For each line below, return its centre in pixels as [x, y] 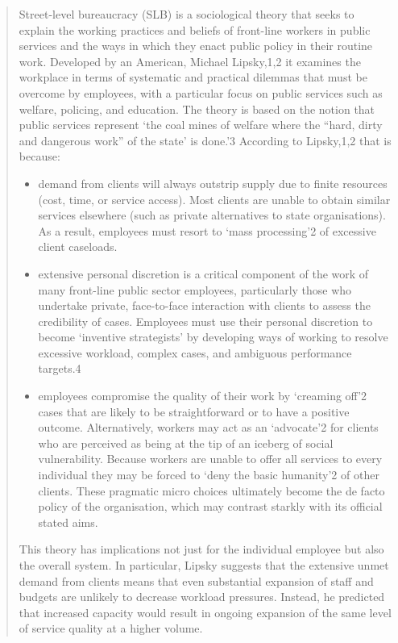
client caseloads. [78, 246]
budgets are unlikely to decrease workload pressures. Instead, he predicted [202, 597]
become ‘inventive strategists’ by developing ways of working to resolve [213, 337]
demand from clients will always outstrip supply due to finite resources [213, 183]
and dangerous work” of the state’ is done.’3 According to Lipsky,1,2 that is [205, 140]
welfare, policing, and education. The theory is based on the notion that [197, 109]
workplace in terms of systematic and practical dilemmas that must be [193, 77]
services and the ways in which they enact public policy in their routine [196, 46]
